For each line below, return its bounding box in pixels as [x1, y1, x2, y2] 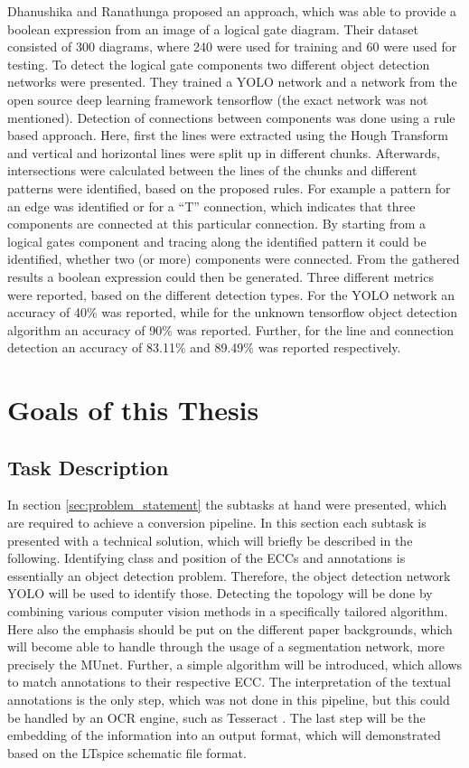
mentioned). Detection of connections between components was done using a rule [7, 108, 455, 126]
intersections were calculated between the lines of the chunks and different [7, 161, 417, 180]
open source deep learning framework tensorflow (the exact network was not [7, 89, 428, 108]
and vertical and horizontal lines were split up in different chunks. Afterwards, [7, 143, 440, 162]
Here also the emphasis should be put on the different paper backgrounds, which [7, 619, 453, 638]
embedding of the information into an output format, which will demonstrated [7, 726, 441, 745]
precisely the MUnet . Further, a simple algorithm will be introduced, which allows [7, 654, 463, 673]
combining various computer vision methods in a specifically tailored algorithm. [7, 602, 448, 621]
